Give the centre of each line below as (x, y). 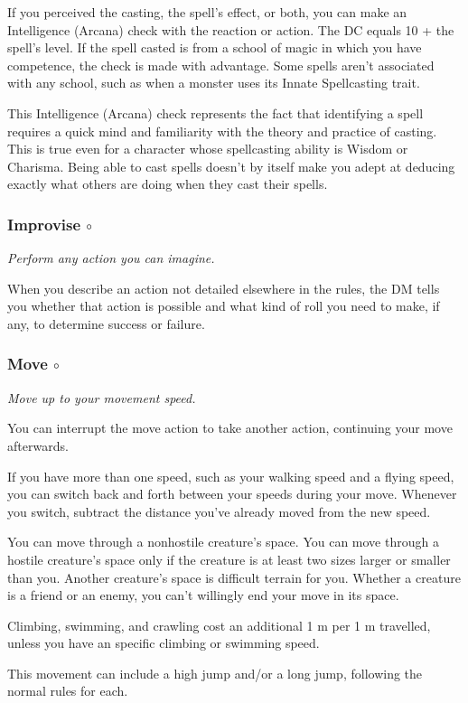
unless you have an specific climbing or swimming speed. (164, 643)
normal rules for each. (68, 691)
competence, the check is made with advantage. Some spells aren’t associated (221, 65)
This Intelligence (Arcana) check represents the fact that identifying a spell (215, 112)
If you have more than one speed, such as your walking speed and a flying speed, (231, 476)
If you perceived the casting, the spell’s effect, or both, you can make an (207, 12)
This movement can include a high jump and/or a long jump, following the (215, 673)
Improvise (44, 224)
